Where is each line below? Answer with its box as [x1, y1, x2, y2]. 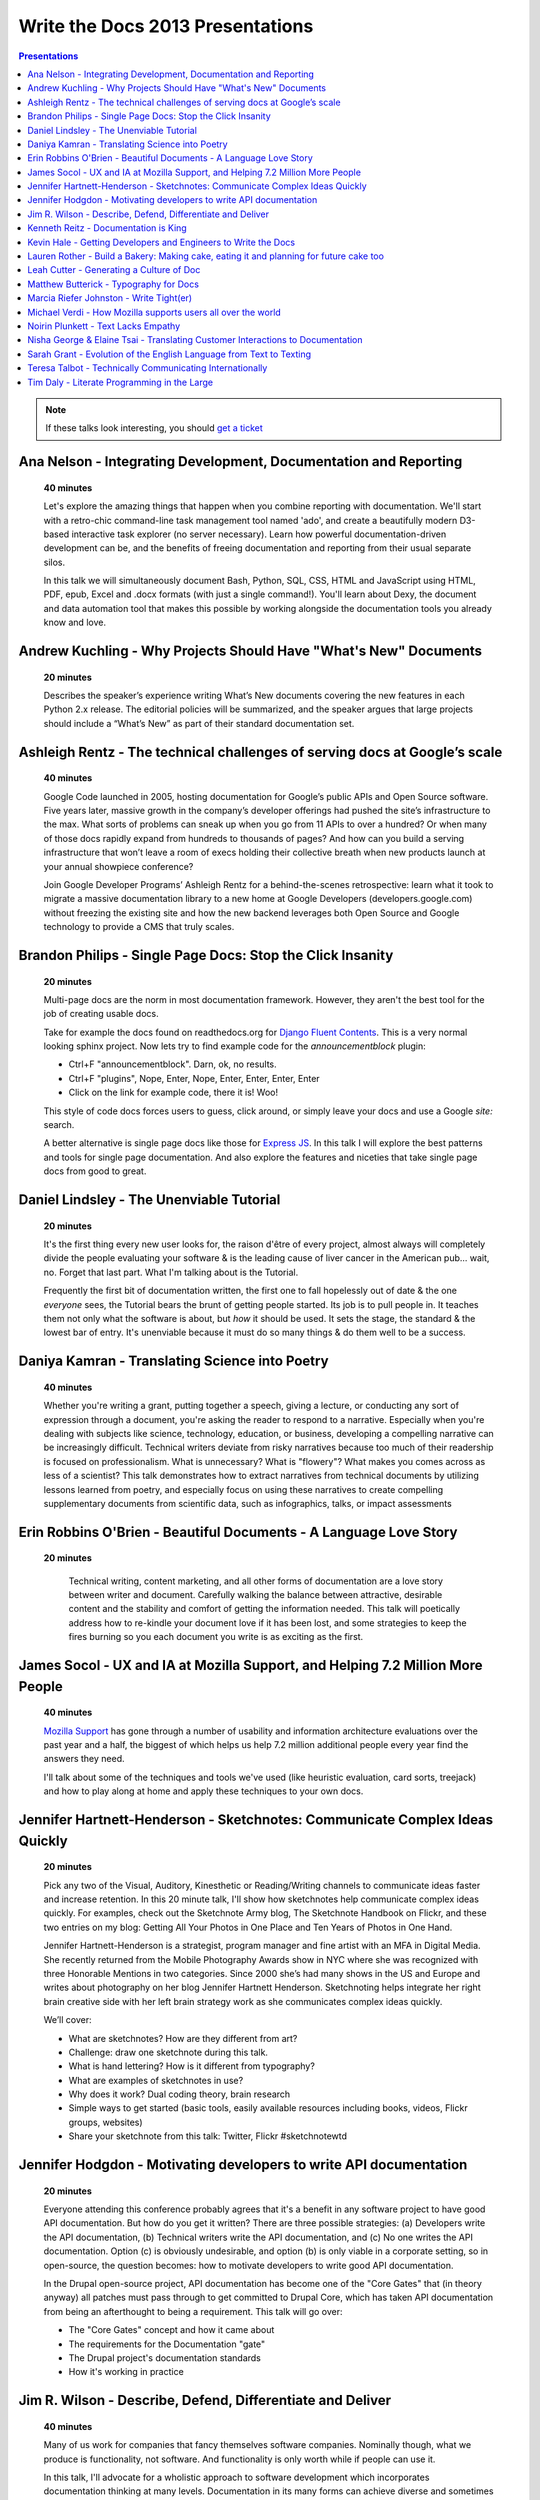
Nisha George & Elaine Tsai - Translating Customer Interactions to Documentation [27, 334, 364, 346]
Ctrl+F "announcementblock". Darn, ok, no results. [68, 1058, 277, 1070]
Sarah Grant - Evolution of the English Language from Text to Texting [27, 348, 312, 360]
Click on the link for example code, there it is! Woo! [68, 1086, 279, 1099]
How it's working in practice [68, 2366, 184, 2378]
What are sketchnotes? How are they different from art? [68, 2032, 298, 2044]
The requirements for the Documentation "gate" [68, 2338, 266, 2350]
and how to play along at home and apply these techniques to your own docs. [43, 1785, 364, 1797]
